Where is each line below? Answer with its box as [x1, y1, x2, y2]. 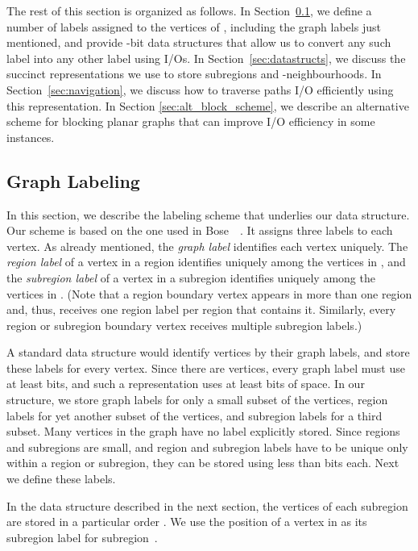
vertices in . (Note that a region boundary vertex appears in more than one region [6, 285, 412, 302]
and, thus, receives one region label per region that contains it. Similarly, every [6, 301, 396, 318]
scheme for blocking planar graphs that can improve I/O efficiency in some [6, 113, 375, 130]
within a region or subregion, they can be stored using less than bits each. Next [6, 454, 399, 471]
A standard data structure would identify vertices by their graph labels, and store [6, 344, 410, 361]
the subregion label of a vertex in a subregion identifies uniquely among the [6, 269, 375, 286]
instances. [6, 128, 55, 145]
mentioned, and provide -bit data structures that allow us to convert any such [6, 34, 391, 51]
